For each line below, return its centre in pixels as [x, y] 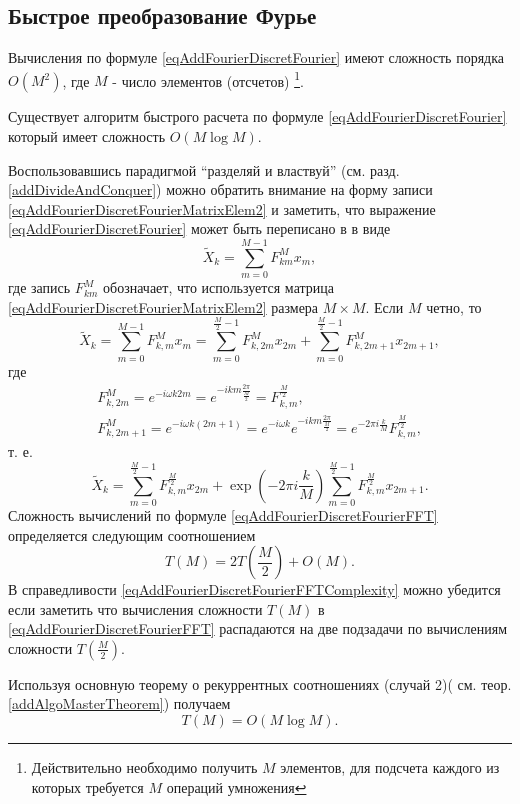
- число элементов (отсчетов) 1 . [208, 79]
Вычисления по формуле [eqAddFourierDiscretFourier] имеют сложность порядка [256, 57]
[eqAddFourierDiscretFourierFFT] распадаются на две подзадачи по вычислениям [258, 628]
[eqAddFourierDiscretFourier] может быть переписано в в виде [199, 228]
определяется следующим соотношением [132, 534]
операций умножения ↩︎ [236, 786]
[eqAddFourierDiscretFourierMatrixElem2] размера [163, 306]
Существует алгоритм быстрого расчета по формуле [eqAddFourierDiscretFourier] [257, 116]
